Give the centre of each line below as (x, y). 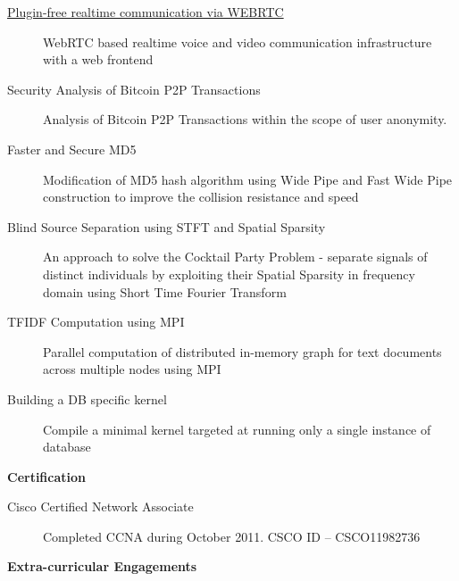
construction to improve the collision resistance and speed (201, 197)
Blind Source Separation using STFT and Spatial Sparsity (167, 226)
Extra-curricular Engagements (102, 566)
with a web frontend (98, 59)
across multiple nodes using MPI (132, 369)
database (67, 447)
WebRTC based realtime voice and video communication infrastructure (238, 41)
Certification (47, 476)
